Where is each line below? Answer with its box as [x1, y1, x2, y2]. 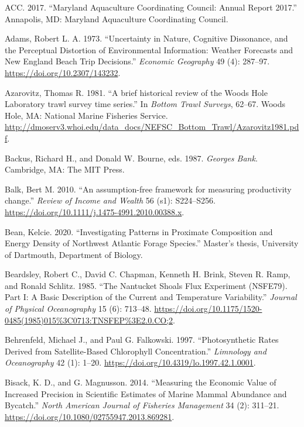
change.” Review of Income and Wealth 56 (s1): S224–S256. [5, 194, 216, 206]
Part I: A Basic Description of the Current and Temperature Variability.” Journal [5, 291, 297, 303]
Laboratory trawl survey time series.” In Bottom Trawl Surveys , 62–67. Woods [5, 98, 286, 110]
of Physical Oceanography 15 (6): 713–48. [5, 302, 152, 315]
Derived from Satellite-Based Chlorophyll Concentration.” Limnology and [5, 345, 267, 357]
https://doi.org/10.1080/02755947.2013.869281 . [5, 410, 175, 422]
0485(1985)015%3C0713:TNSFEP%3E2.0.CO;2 [5, 314, 173, 326]
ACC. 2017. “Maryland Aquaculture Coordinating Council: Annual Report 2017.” [5, 1, 297, 13]
